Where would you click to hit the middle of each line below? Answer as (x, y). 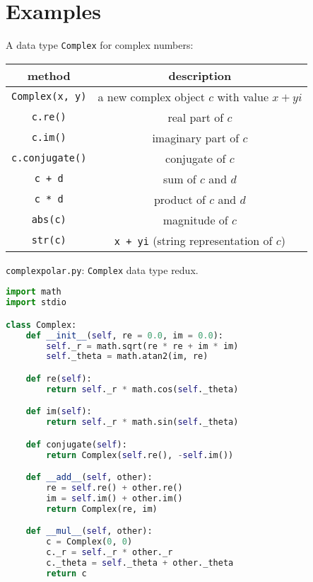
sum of (180, 178)
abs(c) (49, 220)
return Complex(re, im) (102, 509)
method (49, 75)
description (200, 75)
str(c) (49, 240)
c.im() (49, 138)
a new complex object (151, 96)
